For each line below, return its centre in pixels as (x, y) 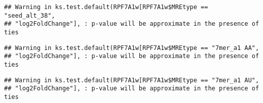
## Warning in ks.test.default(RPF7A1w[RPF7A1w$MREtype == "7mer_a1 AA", (132, 48)
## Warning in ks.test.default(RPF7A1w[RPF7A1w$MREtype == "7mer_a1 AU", (132, 80)
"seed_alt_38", (30, 15)
